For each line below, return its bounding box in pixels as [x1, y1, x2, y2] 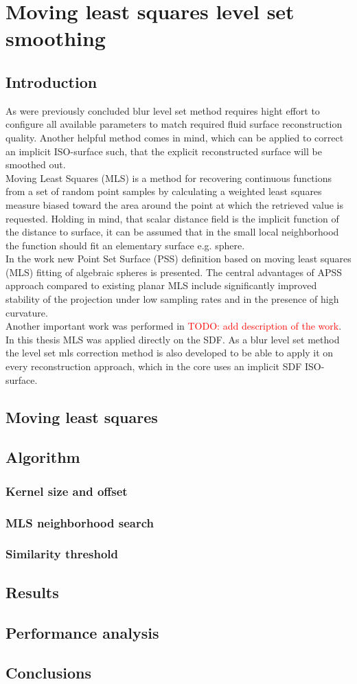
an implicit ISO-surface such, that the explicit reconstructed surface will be [5, 144, 322, 158]
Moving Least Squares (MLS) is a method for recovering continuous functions [5, 170, 332, 185]
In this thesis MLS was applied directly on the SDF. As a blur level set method [5, 332, 340, 346]
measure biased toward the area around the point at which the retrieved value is [5, 197, 343, 212]
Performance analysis [5, 622, 159, 643]
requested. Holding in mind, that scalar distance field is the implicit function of [5, 211, 339, 225]
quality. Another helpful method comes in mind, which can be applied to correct [5, 130, 344, 144]
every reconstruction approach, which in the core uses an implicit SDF [5, 359, 302, 374]
